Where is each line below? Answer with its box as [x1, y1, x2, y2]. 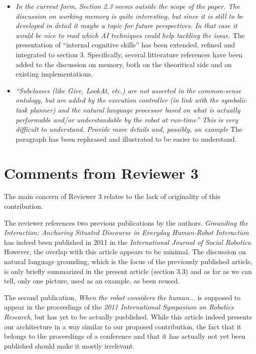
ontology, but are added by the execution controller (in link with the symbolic [15, 95, 247, 105]
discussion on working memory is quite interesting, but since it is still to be [15, 10, 243, 21]
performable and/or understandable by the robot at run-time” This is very [15, 114, 238, 124]
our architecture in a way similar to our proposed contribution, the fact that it [4, 321, 242, 331]
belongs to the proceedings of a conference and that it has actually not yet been [4, 331, 246, 341]
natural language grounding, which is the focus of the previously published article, [4, 256, 253, 266]
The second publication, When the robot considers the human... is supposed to [4, 292, 241, 302]
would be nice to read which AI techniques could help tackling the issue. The [15, 30, 245, 40]
